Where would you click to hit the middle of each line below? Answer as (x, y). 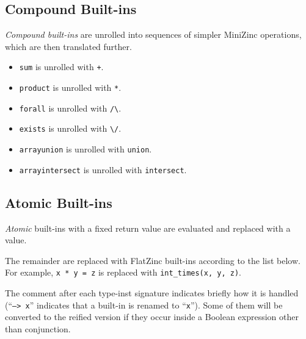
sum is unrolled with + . (61, 67)
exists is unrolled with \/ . (70, 128)
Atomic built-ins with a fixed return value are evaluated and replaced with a (148, 228)
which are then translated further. (68, 46)
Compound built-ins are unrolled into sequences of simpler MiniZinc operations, (153, 34)
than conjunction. (38, 328)
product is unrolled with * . (70, 87)
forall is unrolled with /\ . (70, 108)
